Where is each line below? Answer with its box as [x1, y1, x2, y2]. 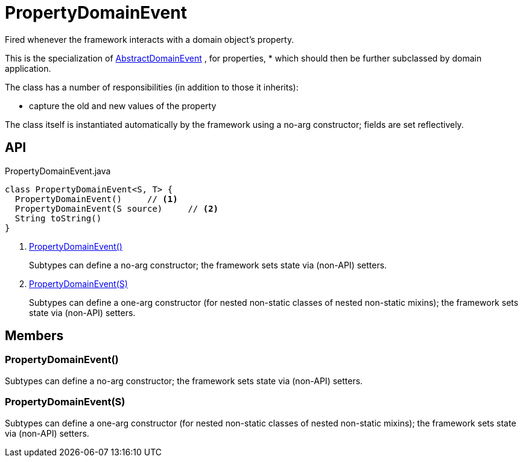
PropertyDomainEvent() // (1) [14, 194, 178, 204]
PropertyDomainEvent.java [5, 165, 111, 176]
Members [5, 328, 64, 344]
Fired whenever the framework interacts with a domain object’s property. [5, 34, 294, 45]
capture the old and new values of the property [29, 100, 217, 111]
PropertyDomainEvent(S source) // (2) [14, 203, 219, 214]
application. [5, 63, 51, 74]
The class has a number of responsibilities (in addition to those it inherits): [5, 81, 299, 92]
